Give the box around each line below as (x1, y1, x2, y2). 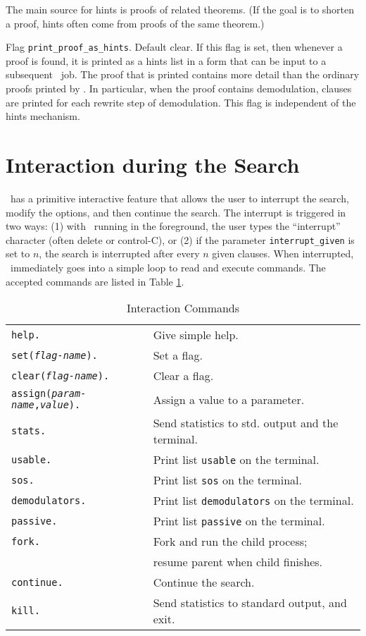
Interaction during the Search (6, 150, 300, 178)
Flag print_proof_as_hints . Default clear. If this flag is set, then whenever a (6, 39, 343, 54)
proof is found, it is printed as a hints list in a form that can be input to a (6, 53, 327, 68)
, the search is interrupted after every (39, 246, 200, 261)
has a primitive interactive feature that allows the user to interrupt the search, (10, 190, 349, 205)
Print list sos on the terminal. (153, 472, 302, 489)
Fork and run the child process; (153, 533, 308, 550)
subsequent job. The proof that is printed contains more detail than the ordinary (6, 67, 360, 82)
